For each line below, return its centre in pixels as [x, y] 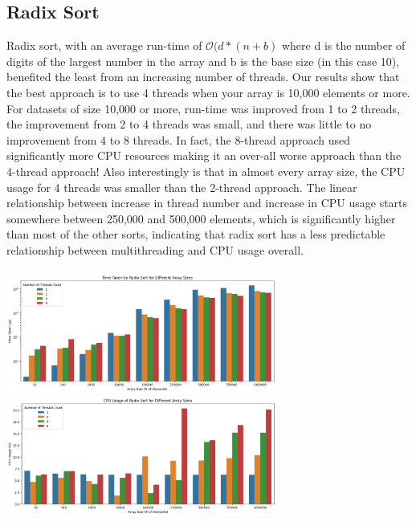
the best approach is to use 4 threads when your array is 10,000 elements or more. [208, 92]
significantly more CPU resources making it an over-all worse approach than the [204, 155]
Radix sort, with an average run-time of [104, 45]
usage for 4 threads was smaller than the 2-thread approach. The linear [182, 187]
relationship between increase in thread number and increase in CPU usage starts [207, 203]
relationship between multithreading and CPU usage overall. [155, 249]
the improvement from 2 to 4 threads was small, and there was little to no [189, 124]
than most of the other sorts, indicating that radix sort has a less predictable [196, 234]
